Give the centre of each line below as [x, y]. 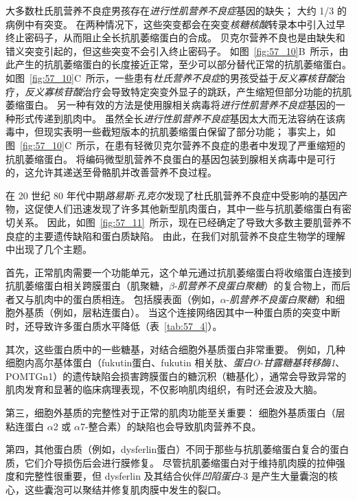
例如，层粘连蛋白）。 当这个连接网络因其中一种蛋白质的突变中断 [197, 312]
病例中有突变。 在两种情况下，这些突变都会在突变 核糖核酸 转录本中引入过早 [175, 24]
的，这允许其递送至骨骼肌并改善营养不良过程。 [111, 172]
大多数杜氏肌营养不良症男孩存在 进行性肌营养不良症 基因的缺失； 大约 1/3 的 [176, 10]
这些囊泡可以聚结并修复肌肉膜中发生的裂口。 [125, 489]
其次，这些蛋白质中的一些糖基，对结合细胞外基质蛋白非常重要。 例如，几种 [175, 349]
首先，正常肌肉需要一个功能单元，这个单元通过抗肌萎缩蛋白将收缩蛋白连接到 [178, 272]
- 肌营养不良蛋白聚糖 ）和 [281, 299]
